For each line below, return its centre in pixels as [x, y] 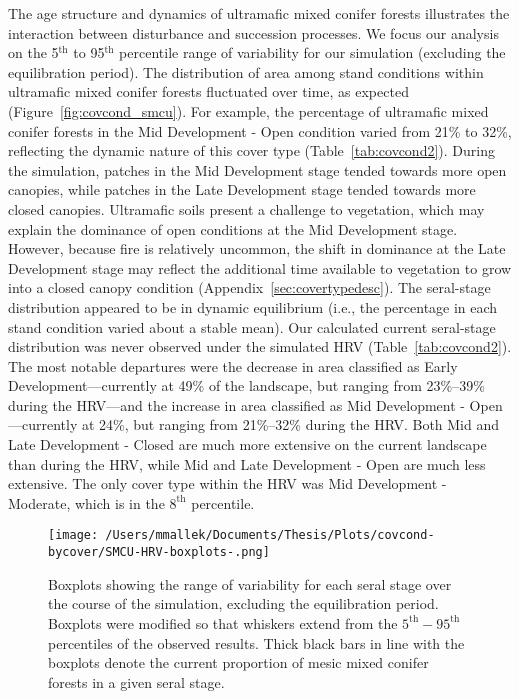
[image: [73, 535]
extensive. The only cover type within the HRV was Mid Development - [227, 483]
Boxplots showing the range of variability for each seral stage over [250, 583]
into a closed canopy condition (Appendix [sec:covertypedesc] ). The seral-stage [249, 287]
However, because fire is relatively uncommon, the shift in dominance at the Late [257, 248]
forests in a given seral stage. [136, 681]
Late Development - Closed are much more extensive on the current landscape [247, 444]
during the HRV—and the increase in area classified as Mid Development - [236, 404]
